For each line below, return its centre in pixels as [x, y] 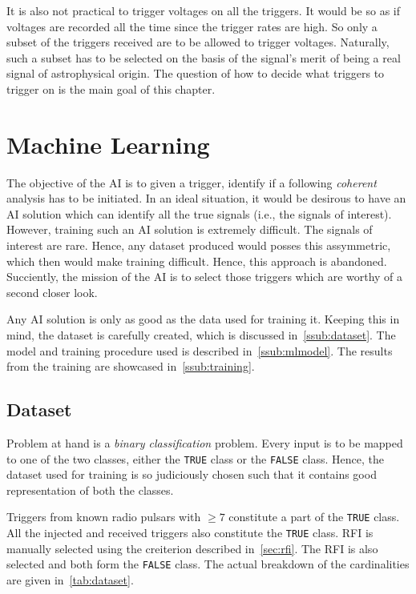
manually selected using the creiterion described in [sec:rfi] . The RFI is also [192, 548]
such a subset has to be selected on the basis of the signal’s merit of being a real [204, 57]
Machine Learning [108, 144]
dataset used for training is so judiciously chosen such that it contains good [192, 474]
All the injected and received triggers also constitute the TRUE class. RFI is [190, 533]
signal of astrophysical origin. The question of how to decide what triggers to [196, 73]
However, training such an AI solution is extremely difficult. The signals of [190, 229]
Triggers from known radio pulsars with [104, 517]
